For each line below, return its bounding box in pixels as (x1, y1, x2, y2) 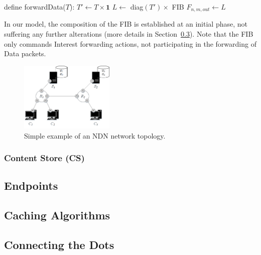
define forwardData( (4, 2, 66, 12)
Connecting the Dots (4, 236, 114, 252)
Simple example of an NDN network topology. (24, 130, 166, 141)
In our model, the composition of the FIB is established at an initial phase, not (4, 19, 247, 29)
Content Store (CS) (4, 152, 85, 164)
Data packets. (4, 48, 46, 59)
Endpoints (4, 178, 58, 193)
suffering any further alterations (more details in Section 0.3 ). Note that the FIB (4, 29, 253, 39)
